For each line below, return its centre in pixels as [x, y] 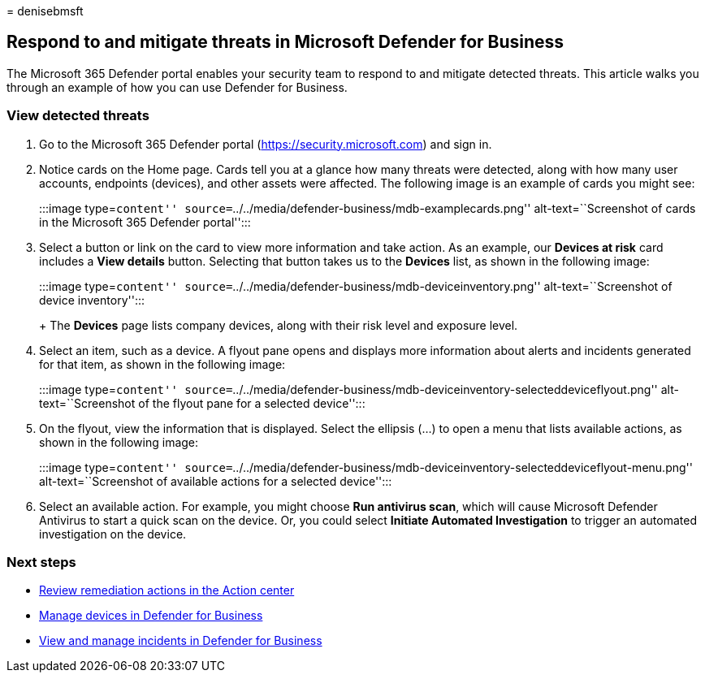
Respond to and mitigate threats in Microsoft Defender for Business [285, 42]
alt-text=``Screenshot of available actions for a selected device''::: [216, 481]
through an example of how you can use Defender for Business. [177, 87]
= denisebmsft [45, 11]
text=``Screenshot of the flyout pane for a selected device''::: [202, 403]
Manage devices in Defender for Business [151, 616]
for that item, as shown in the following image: [162, 364]
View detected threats [78, 116]
